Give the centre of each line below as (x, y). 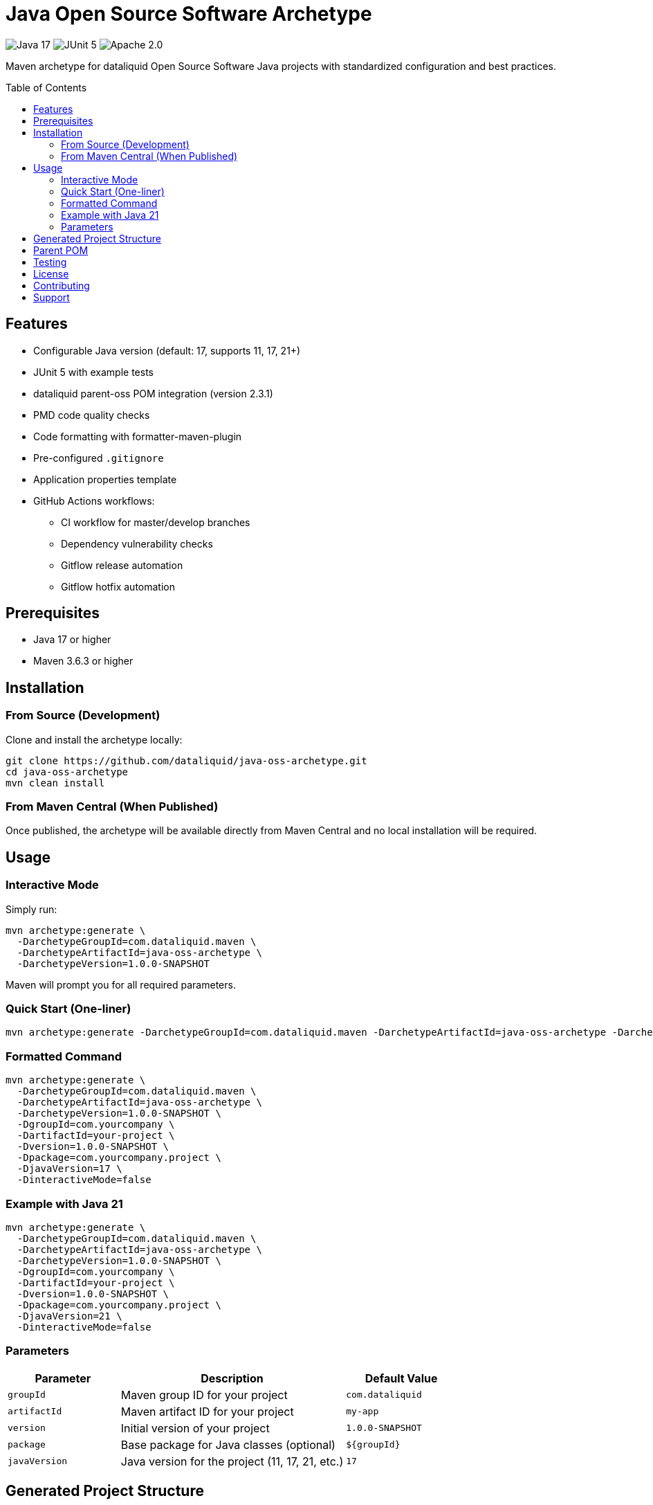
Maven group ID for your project (204, 1395)
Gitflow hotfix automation (118, 586)
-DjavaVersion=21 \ (70, 1316)
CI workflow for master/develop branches (156, 522)
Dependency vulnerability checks (137, 543)
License (51, 273)
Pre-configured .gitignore (99, 458)
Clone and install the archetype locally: (94, 739)
